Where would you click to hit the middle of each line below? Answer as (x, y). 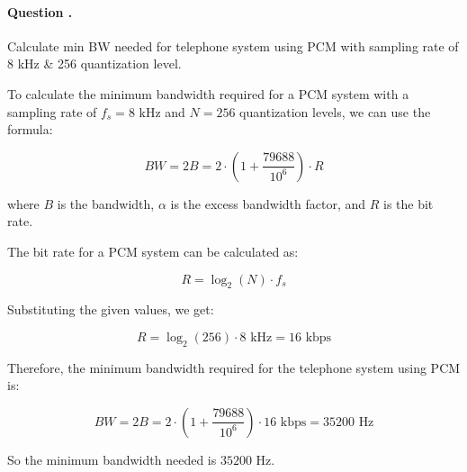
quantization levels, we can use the (335, 111)
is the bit (408, 203)
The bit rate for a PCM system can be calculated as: (153, 251)
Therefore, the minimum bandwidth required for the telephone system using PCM (234, 367)
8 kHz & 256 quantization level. (94, 64)
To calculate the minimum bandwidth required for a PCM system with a (208, 93)
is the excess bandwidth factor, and (268, 203)
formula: (30, 129)
